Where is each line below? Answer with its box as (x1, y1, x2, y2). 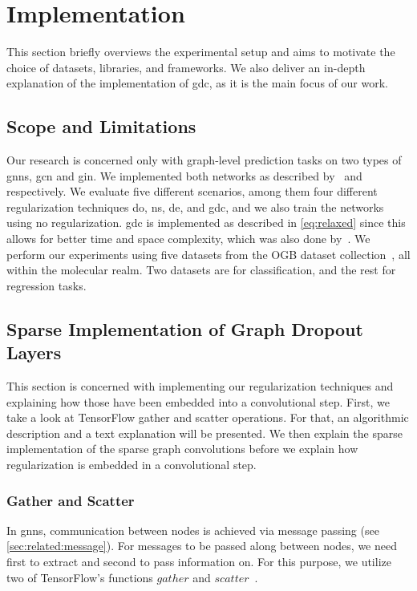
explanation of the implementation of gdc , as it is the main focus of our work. (6, 75, 388, 91)
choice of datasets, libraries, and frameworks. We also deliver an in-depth (6, 59, 366, 75)
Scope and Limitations (6, 114, 196, 139)
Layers (6, 340, 62, 365)
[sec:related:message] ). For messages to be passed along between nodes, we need (6, 537, 397, 554)
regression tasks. (6, 277, 87, 293)
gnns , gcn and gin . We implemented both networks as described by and (6, 167, 362, 184)
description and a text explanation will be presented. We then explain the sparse (6, 424, 403, 441)
